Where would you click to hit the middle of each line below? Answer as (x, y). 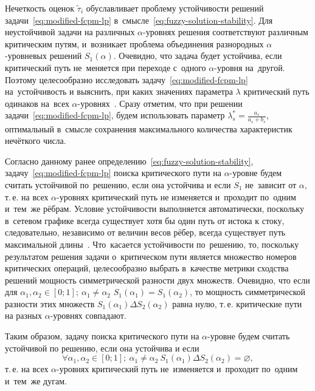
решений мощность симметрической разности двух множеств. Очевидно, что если (157, 280)
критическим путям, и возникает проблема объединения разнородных (134, 43)
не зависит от (271, 184)
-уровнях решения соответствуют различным (226, 32)
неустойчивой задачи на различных (70, 32)
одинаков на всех (37, 103)
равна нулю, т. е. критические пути (237, 303)
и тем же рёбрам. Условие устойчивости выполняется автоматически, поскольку (154, 209)
